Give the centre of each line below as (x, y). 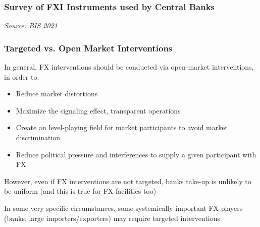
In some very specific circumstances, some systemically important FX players (123, 208)
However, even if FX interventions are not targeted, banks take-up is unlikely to (128, 181)
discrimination (38, 137)
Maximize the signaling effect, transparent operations (98, 110)
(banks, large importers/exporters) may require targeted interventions (112, 218)
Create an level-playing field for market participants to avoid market (122, 127)
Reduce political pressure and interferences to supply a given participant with (136, 154)
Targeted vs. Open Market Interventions (88, 48)
